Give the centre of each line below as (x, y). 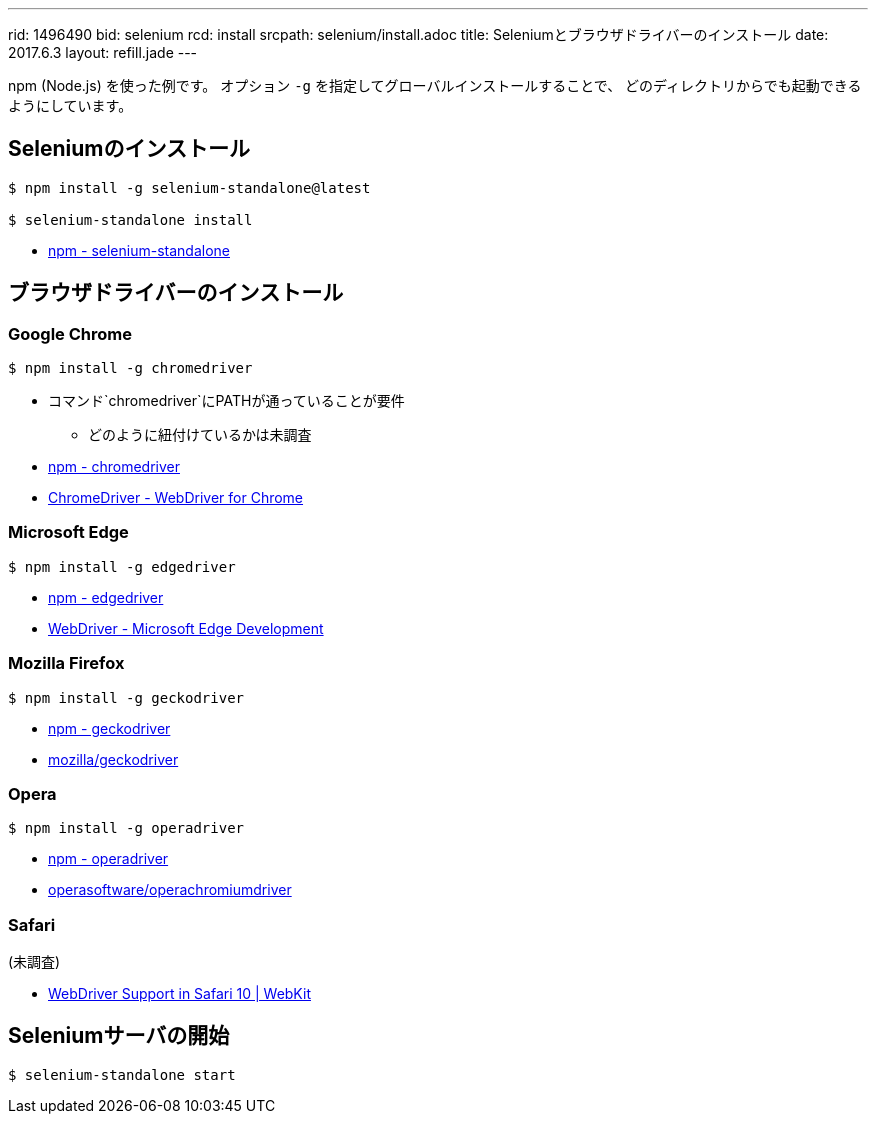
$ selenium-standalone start (122, 1074)
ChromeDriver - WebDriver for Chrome (176, 498)
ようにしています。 (70, 105)
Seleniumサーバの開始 (119, 1036)
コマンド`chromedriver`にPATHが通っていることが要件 (226, 401)
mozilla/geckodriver (113, 759)
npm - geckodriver (109, 728)
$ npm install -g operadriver (126, 828)
